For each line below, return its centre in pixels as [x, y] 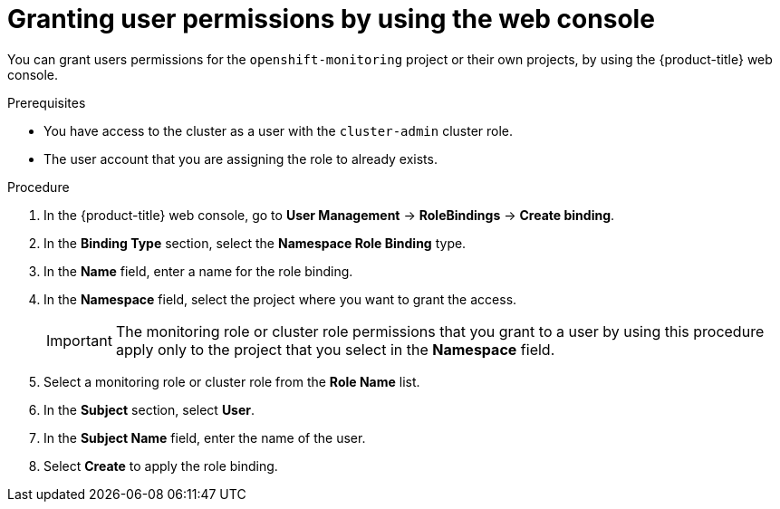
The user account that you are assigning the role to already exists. [241, 158]
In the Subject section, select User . [149, 409]
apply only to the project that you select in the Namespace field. [335, 349]
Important [79, 340]
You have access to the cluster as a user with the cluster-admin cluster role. [279, 130]
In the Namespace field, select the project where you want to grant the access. [280, 299]
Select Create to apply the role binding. [161, 466]
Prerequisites [47, 102]
